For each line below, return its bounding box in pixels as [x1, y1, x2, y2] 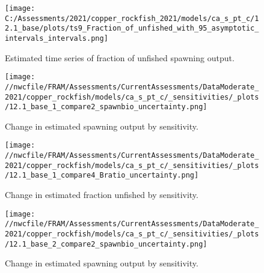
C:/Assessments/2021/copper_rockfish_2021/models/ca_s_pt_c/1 [5, 14, 259, 23]
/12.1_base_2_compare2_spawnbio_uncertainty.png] [5, 239, 207, 248]
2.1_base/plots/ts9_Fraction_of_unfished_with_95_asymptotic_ [5, 24, 259, 33]
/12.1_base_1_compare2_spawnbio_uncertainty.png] [5, 103, 207, 112]
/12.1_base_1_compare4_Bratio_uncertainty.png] [5, 171, 199, 180]
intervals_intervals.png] [5, 34, 108, 43]
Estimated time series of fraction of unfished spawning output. [5, 51, 235, 64]
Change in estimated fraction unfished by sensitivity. [5, 188, 198, 201]
